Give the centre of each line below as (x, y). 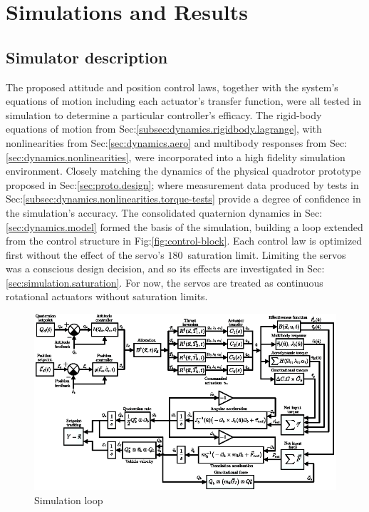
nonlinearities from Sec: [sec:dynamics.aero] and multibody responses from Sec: (177, 142)
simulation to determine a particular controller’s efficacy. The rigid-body (164, 114)
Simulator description (87, 57)
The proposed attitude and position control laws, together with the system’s (172, 87)
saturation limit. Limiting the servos (267, 254)
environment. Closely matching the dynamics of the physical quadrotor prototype (183, 171)
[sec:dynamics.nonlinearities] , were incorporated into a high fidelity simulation (176, 157)
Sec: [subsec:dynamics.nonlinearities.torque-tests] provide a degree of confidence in (183, 199)
